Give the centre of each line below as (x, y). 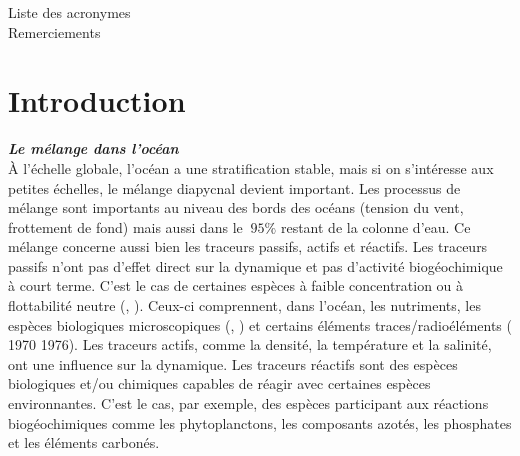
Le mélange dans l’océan (93, 148)
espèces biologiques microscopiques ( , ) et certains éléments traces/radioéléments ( (260, 324)
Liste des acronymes (69, 12)
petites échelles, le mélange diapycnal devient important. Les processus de (234, 187)
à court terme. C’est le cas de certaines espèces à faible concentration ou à (236, 285)
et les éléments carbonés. (84, 442)
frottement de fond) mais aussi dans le (125, 226)
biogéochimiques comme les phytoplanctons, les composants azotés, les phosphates (260, 422)
